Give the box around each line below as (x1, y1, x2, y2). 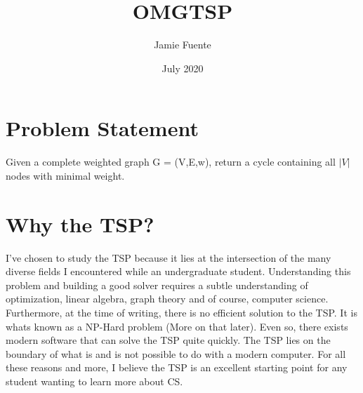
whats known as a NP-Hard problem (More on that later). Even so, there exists (6, 319, 348, 333)
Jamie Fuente (154, 37, 211, 52)
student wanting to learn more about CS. (6, 373, 183, 388)
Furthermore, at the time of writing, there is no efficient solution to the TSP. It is (6, 305, 357, 319)
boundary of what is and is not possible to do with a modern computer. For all (6, 346, 346, 361)
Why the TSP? (6, 209, 154, 238)
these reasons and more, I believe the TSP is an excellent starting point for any (6, 360, 348, 375)
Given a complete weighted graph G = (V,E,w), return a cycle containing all (6, 154, 336, 169)
